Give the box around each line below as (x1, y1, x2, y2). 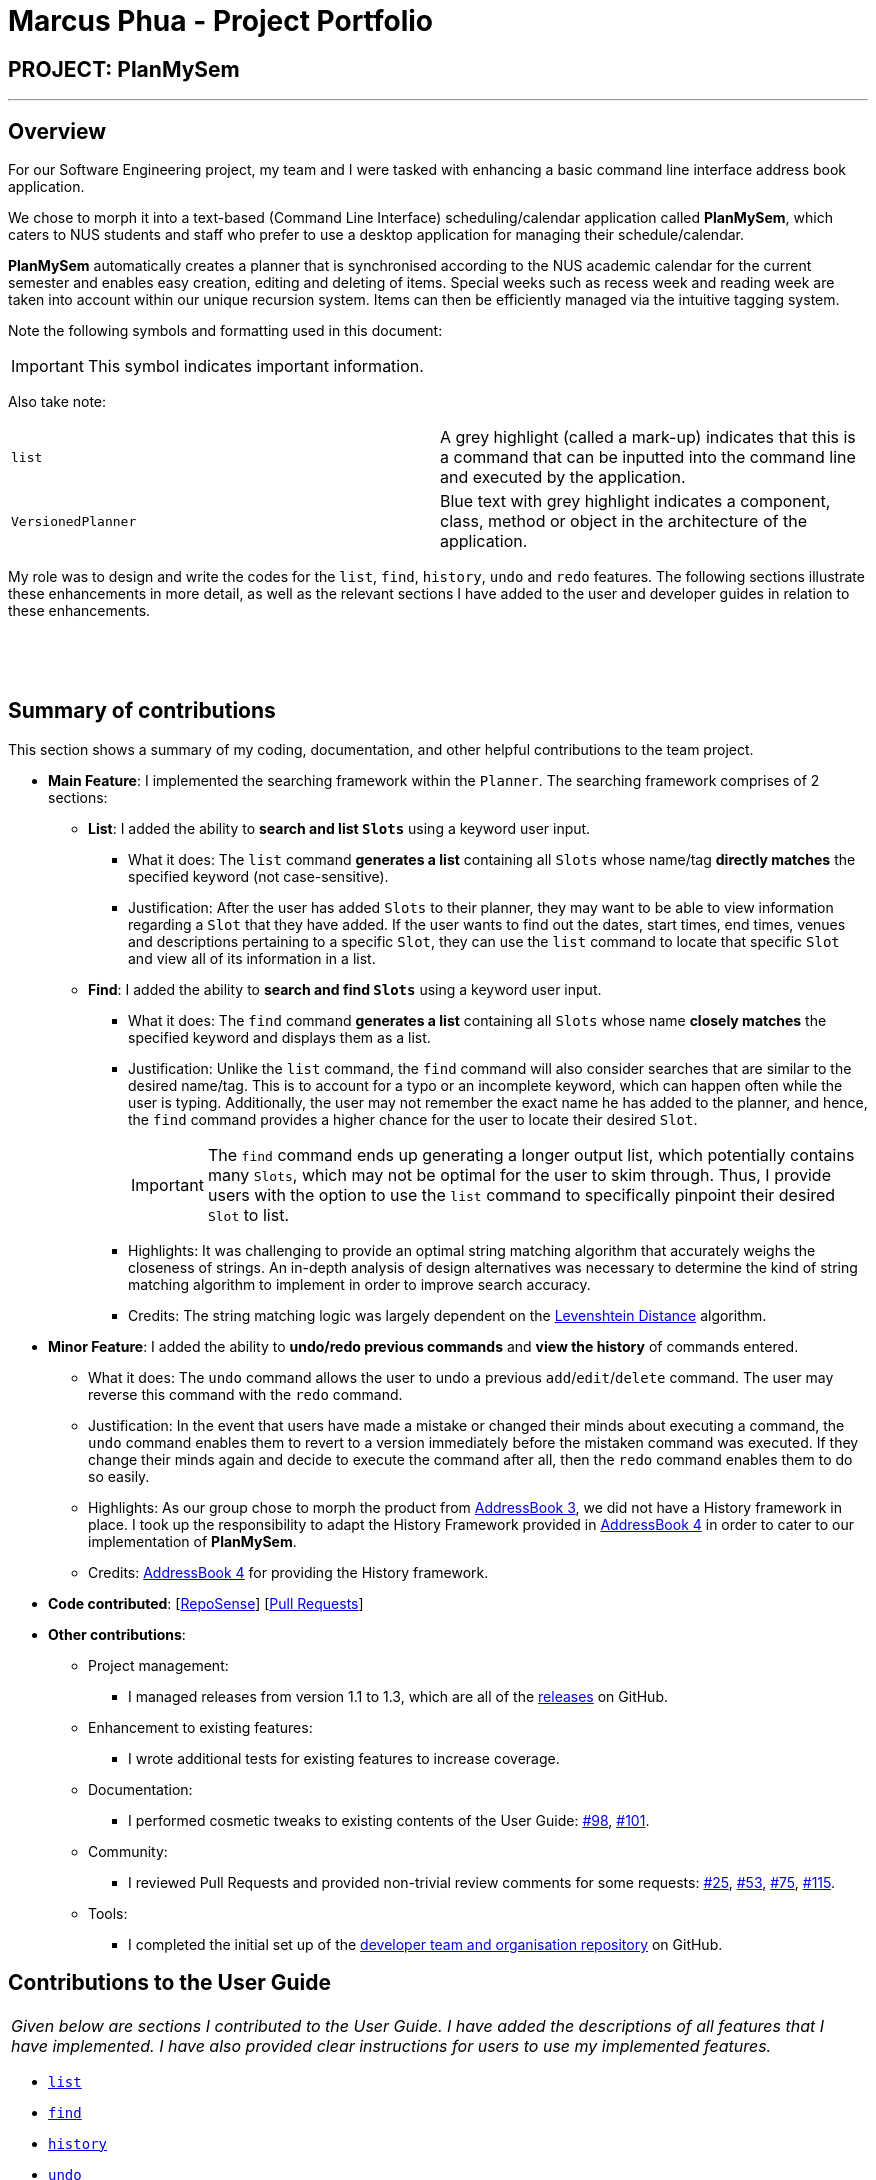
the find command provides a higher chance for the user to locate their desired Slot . (128, 1110, 698, 1128)
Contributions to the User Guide (8, 1970, 331, 1996)
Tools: (88, 1904, 128, 1922)
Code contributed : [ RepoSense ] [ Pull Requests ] (48, 1594, 364, 1612)
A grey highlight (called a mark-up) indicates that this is (440, 427, 856, 448)
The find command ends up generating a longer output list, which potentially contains (207, 1144, 855, 1165)
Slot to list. (207, 1204, 289, 1225)
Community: (88, 1842, 168, 1860)
